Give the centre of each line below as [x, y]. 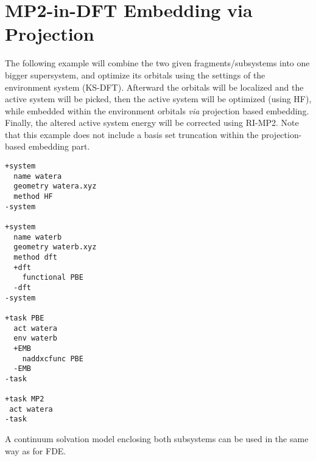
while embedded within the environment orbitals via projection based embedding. [157, 110]
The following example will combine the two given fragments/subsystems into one [157, 63]
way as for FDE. [36, 450]
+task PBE [25, 318]
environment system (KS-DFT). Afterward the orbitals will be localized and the [154, 87]
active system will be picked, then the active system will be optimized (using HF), [158, 99]
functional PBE [53, 278]
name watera [38, 176]
